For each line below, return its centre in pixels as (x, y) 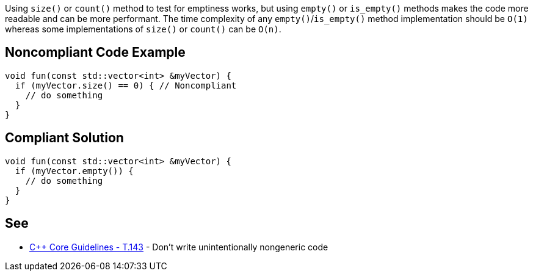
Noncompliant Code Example (95, 53)
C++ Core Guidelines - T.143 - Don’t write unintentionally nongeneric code (179, 247)
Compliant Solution (64, 138)
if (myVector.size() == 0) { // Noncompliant (126, 85)
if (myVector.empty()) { (74, 171)
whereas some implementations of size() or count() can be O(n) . (143, 29)
